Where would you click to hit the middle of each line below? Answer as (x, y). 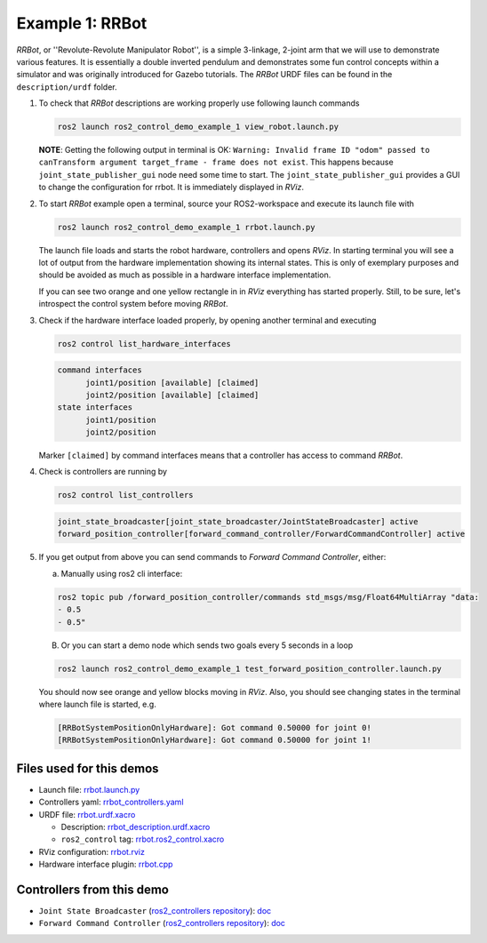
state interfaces (95, 408)
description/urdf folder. (67, 87)
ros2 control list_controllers (126, 495)
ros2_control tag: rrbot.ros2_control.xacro (143, 839)
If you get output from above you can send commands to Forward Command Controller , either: (212, 557)
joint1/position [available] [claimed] (172, 383)
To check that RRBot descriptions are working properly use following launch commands (199, 103)
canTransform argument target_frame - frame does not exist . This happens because (216, 162)
